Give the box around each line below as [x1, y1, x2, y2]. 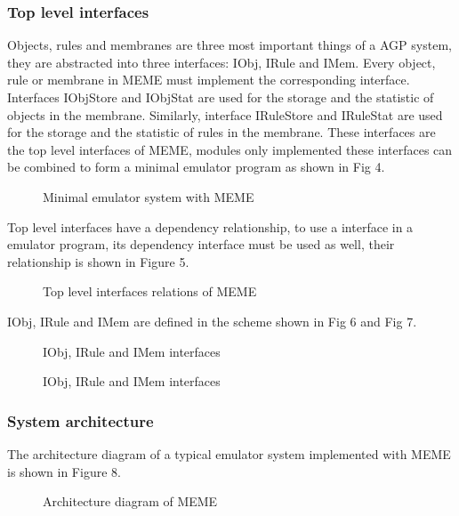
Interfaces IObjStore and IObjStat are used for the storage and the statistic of [7, 88, 434, 106]
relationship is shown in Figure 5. [7, 252, 189, 270]
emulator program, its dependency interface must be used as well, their [7, 235, 395, 254]
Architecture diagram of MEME [43, 492, 218, 511]
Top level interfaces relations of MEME [43, 282, 257, 301]
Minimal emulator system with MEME [43, 187, 254, 206]
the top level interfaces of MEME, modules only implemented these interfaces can [7, 140, 453, 158]
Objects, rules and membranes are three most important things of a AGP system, [7, 36, 452, 54]
